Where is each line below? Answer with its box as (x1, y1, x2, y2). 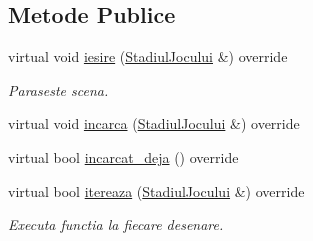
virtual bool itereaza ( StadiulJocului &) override (8, 180, 305, 201)
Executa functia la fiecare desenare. (8, 214, 224, 235)
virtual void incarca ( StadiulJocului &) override (8, 113, 300, 134)
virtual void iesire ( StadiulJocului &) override (8, 46, 288, 67)
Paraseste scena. (8, 79, 109, 100)
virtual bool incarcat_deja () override (8, 146, 239, 167)
